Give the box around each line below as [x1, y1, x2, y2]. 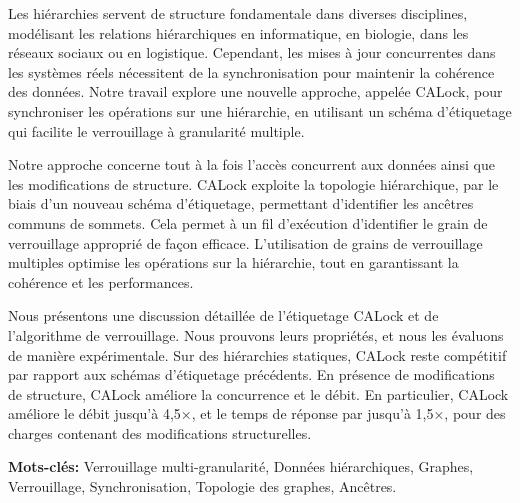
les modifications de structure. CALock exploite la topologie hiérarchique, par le [8, 173, 499, 194]
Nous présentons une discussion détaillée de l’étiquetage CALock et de [8, 305, 439, 326]
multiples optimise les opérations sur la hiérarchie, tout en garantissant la [8, 252, 459, 273]
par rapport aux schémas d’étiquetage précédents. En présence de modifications [8, 364, 495, 385]
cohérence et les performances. [8, 271, 194, 292]
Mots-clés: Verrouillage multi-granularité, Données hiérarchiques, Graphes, [8, 456, 474, 477]
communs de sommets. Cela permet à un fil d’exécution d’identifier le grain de [8, 212, 488, 233]
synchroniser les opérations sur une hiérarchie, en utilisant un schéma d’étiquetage [8, 100, 512, 121]
